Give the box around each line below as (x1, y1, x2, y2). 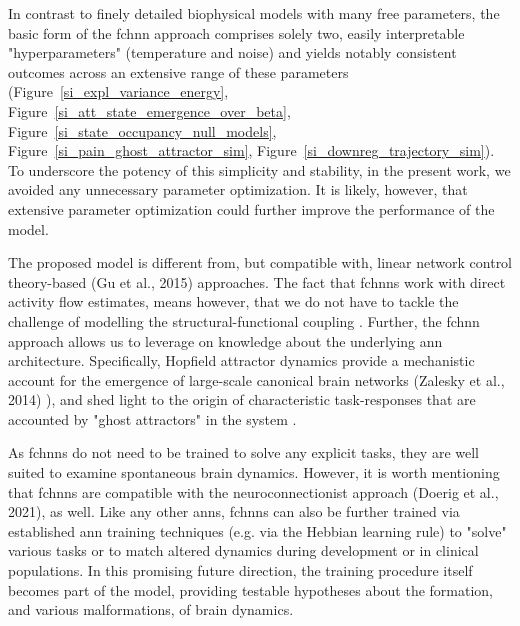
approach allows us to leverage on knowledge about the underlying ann (8, 330, 443, 351)
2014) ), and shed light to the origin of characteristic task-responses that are (8, 389, 476, 410)
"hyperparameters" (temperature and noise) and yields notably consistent (8, 42, 457, 63)
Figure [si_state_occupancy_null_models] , (8, 120, 277, 141)
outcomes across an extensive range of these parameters (8, 61, 349, 82)
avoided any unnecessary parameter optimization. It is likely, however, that (8, 179, 468, 200)
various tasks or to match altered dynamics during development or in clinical (8, 540, 479, 561)
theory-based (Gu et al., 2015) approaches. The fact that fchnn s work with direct (8, 271, 506, 292)
